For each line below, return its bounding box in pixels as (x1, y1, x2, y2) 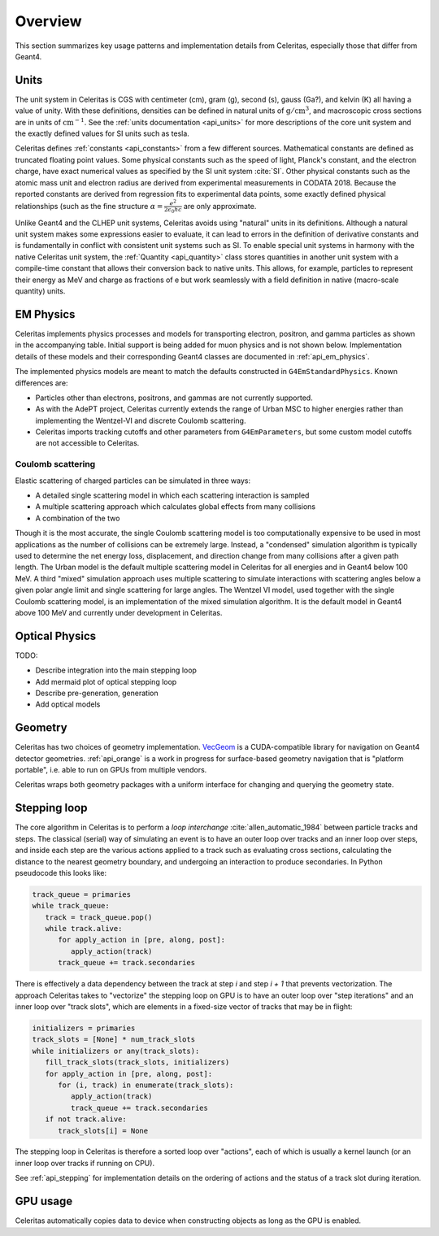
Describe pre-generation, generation (35, 688, 159, 698)
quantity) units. (15, 286, 66, 296)
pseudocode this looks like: (15, 868, 107, 877)
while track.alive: (45, 924, 123, 934)
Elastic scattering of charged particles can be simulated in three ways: (15, 476, 251, 485)
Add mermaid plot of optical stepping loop (35, 677, 177, 686)
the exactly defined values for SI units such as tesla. (15, 128, 190, 138)
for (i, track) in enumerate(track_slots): (58, 1080, 234, 1090)
